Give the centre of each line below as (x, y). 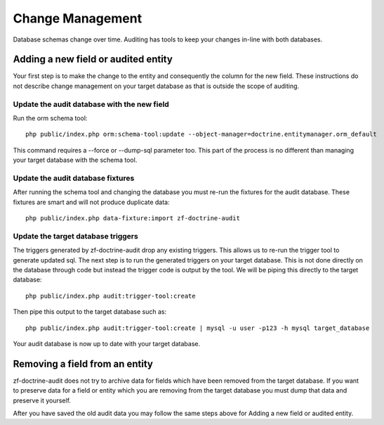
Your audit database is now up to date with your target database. (107, 343)
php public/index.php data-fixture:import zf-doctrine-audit (133, 218)
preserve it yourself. (42, 400)
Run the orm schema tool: (50, 118)
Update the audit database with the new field (91, 104)
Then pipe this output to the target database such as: (90, 312)
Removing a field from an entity (83, 363)
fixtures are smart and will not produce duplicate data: (91, 202)
